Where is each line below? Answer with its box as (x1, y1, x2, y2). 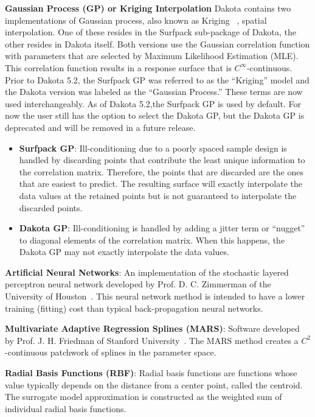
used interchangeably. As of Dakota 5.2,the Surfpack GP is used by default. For (5, 97, 301, 110)
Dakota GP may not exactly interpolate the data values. (19, 245, 229, 258)
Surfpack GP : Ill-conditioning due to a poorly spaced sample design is (19, 141, 287, 154)
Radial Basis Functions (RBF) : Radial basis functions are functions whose (5, 366, 297, 379)
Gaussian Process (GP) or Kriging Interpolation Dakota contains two (5, 2, 291, 14)
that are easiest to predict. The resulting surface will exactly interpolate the (19, 177, 303, 190)
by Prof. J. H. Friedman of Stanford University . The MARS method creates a (5, 334, 299, 346)
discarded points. (19, 201, 83, 214)
